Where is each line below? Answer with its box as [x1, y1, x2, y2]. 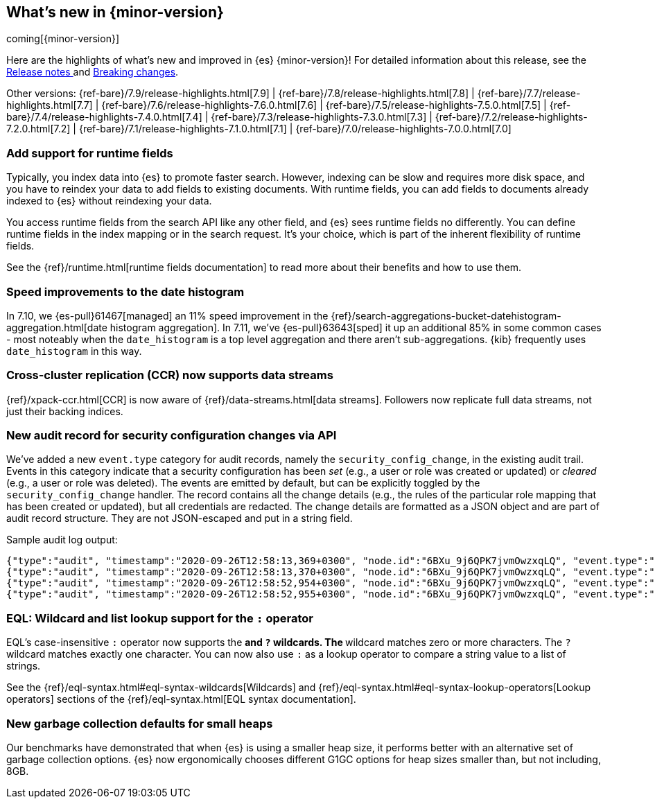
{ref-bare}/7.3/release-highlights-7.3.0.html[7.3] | [211, 111, 433, 123]
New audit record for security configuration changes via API [6, 428, 337, 443]
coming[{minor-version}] [6, 33, 120, 45]
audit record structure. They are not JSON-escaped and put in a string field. [6, 512, 353, 525]
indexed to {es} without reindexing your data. [6, 195, 212, 207]
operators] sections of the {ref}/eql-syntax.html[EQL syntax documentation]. [6, 693, 356, 706]
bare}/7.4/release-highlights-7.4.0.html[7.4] [6, 111, 202, 123]
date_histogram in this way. [6, 344, 142, 357]
